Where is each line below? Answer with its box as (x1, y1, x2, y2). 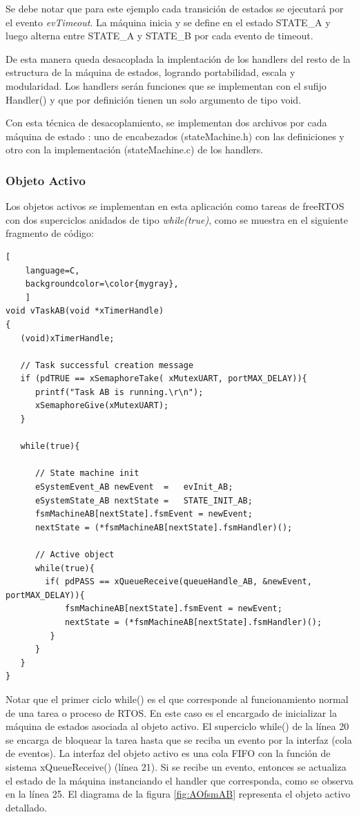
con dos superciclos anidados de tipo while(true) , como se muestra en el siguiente (6, 212, 348, 227)
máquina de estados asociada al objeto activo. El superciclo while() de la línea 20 (6, 719, 349, 733)
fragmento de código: (6, 226, 94, 240)
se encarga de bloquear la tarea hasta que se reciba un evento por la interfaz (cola (6, 732, 352, 747)
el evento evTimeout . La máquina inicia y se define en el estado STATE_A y (6, 15, 331, 29)
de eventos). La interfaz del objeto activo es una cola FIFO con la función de (6, 746, 331, 760)
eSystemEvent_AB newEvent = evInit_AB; (35, 482, 233, 492)
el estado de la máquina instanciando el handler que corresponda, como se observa (6, 773, 353, 787)
